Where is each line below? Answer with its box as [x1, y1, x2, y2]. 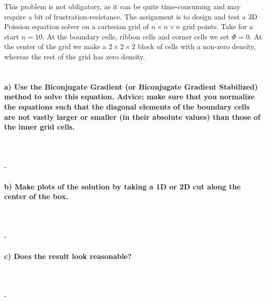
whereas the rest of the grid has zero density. [4, 51, 145, 61]
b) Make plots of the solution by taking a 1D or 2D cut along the [4, 181, 241, 191]
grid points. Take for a [182, 21, 253, 32]
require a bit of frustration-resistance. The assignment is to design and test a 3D [4, 11, 257, 21]
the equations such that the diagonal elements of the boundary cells [4, 101, 250, 112]
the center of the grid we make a [4, 41, 106, 52]
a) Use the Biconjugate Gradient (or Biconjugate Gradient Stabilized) [4, 81, 258, 92]
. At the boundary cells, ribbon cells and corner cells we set [42, 31, 230, 41]
